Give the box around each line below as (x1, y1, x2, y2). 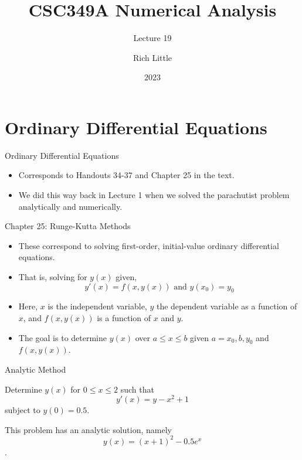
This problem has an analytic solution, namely (5, 423, 172, 435)
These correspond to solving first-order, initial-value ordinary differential (18, 239, 279, 251)
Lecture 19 (133, 32, 172, 44)
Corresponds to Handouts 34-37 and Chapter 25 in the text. (18, 169, 235, 181)
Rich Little (133, 51, 172, 63)
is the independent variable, (47, 300, 147, 312)
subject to (5, 404, 40, 416)
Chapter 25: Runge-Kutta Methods (5, 220, 131, 232)
